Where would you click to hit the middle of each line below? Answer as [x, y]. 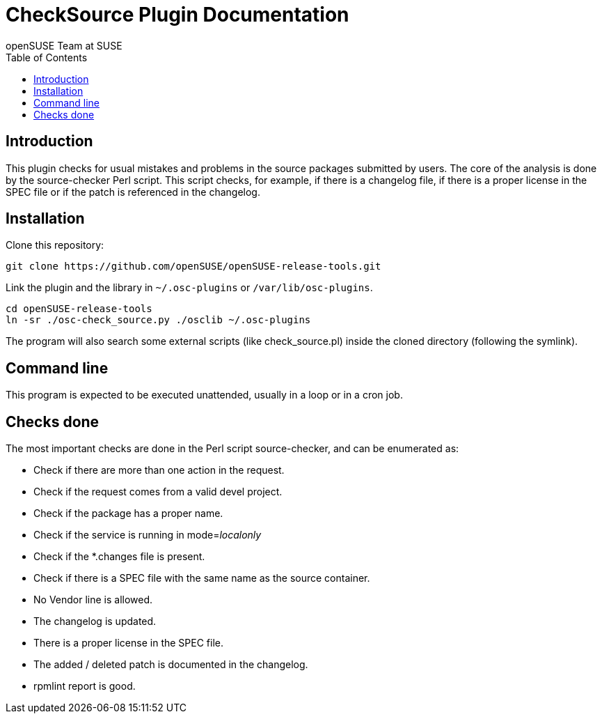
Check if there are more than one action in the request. [159, 470]
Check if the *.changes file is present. [119, 557]
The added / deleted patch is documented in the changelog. [171, 665]
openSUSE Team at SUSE [64, 45]
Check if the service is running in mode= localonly [148, 535]
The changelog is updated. [95, 621]
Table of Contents [47, 57]
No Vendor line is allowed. [93, 600]
